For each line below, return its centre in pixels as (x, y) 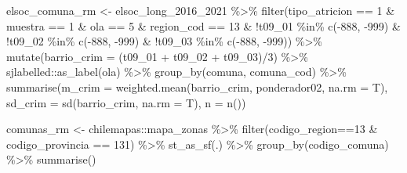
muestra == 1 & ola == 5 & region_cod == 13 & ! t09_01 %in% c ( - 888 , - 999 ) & (203, 25)
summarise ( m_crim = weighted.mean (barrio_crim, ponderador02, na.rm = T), (197, 86)
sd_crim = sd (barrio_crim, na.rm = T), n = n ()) (126, 102)
